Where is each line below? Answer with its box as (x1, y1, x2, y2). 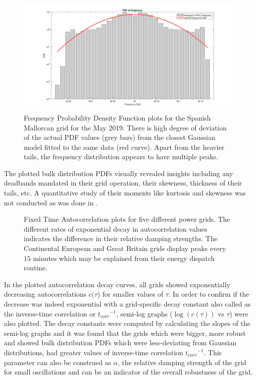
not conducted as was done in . (4, 197, 98, 207)
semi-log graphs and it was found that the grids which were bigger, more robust (4, 327, 246, 338)
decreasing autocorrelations (4, 289, 87, 299)
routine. (24, 262, 48, 273)
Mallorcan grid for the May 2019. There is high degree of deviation (24, 122, 227, 132)
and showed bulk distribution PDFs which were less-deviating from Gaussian (4, 337, 237, 348)
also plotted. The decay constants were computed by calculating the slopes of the (4, 318, 251, 328)
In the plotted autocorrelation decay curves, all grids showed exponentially (4, 279, 230, 289)
